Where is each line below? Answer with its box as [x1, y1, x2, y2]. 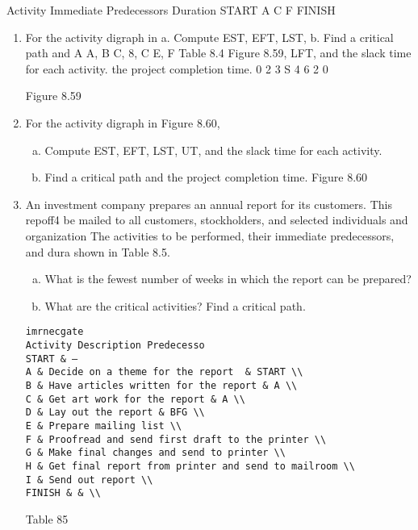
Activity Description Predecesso [25, 339, 205, 351]
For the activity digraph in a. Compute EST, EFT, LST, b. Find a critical [25, 28, 394, 45]
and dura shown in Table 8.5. [25, 243, 170, 260]
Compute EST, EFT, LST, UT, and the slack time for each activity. [44, 141, 382, 158]
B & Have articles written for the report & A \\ [25, 379, 298, 391]
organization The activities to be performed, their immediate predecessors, [25, 227, 395, 244]
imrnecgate [25, 326, 84, 338]
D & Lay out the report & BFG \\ [25, 407, 205, 419]
